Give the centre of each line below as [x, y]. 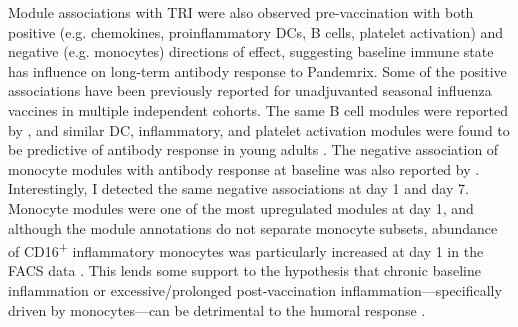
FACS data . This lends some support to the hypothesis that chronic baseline [244, 270]
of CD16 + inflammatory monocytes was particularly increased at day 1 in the [246, 249]
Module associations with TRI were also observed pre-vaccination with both [241, 12]
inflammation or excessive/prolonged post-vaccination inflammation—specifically [255, 289]
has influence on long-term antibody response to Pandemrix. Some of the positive [257, 70]
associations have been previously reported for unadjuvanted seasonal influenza [250, 90]
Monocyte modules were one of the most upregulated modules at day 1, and [241, 207]
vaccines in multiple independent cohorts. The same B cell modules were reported [258, 109]
